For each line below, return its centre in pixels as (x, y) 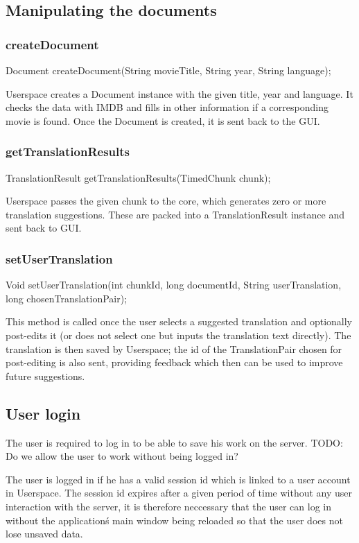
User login (43, 413)
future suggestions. (45, 376)
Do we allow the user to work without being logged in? (122, 456)
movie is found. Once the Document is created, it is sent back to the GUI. (163, 120)
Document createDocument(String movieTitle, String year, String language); (168, 70)
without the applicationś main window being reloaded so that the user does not (174, 520)
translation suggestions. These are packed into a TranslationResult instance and (175, 214)
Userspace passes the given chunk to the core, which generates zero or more (166, 201)
